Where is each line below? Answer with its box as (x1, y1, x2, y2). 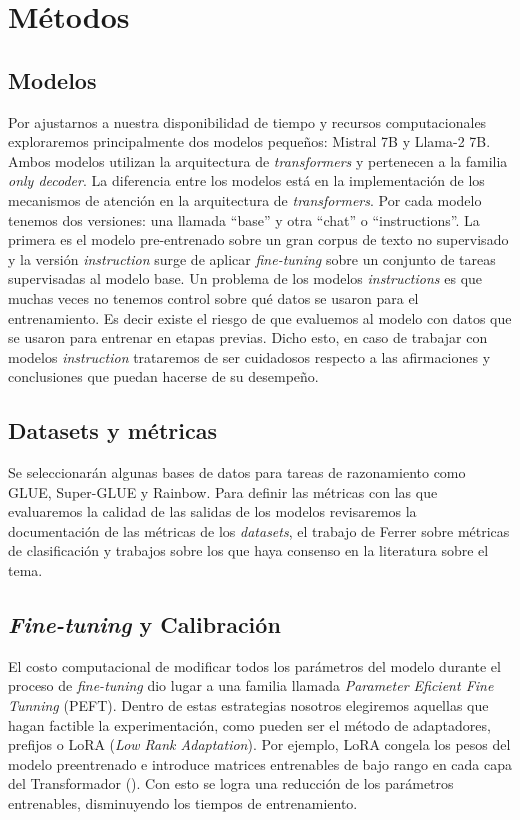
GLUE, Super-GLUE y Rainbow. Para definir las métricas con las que (8, 481, 438, 502)
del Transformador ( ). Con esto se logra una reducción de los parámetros (8, 773, 454, 794)
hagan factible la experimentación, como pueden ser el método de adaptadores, (8, 714, 491, 735)
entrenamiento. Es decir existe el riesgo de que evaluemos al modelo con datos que (8, 307, 512, 328)
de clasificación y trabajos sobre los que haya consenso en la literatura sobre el (8, 540, 489, 561)
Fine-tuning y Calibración (8, 609, 281, 640)
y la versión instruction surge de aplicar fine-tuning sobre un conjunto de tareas (8, 248, 496, 269)
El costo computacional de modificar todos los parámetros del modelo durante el (8, 655, 501, 676)
